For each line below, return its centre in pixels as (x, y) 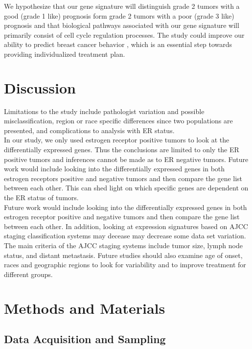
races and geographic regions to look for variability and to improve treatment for (125, 265)
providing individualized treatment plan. (65, 54)
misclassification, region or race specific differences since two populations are (118, 121)
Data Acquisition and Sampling (85, 339)
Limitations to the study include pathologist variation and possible (104, 111)
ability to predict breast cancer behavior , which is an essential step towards (118, 44)
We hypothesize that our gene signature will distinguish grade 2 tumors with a (122, 6)
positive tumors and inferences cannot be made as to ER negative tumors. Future (126, 159)
